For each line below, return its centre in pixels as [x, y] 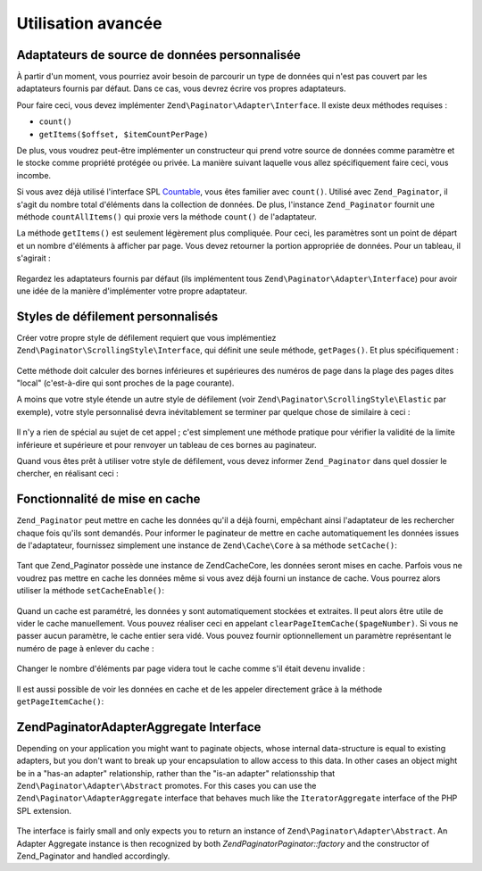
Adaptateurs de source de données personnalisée [158, 55]
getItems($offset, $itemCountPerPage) [124, 134]
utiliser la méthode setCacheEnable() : [91, 591]
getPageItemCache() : [60, 701]
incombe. [34, 175]
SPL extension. [44, 810]
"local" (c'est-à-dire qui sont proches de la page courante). [125, 383]
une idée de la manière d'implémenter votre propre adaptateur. [132, 291]
